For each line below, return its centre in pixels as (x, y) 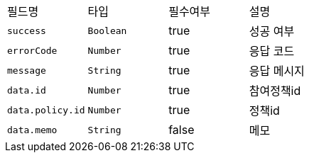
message (27, 70)
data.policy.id (46, 110)
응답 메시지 (277, 71)
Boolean (107, 30)
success (27, 30)
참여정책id (275, 91)
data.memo (32, 130)
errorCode (32, 50)
